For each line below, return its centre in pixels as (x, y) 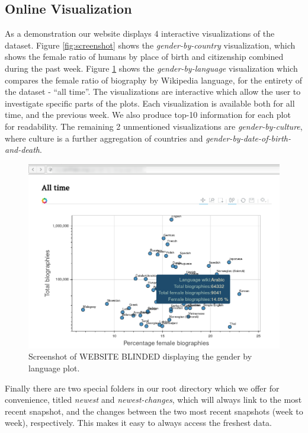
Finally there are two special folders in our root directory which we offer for (142, 388)
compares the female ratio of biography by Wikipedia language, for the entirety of (153, 80)
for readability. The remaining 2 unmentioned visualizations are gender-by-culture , (154, 126)
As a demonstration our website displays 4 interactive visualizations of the (140, 33)
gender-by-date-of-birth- (248, 138)
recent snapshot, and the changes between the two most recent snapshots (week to (154, 411)
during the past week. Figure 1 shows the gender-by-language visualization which (151, 68)
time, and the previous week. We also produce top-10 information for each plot (148, 115)
